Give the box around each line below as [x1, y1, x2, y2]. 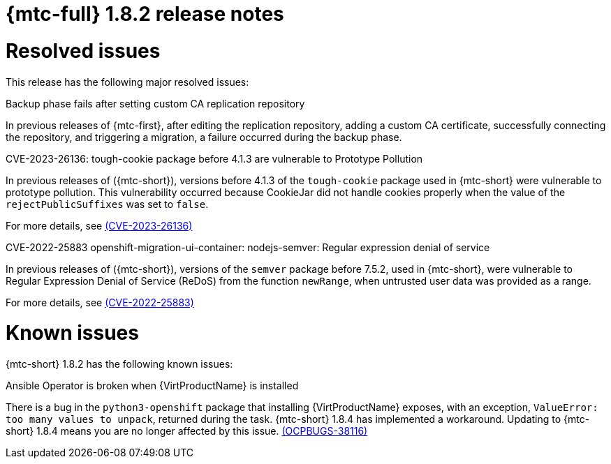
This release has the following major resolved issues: [6, 75, 249, 88]
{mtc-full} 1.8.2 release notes [6, 2, 284, 26]
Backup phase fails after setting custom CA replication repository [6, 97, 305, 110]
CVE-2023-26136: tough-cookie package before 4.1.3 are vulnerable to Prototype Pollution [6, 152, 423, 165]
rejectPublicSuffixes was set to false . [6, 197, 209, 210]
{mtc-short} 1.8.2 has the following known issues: [6, 358, 233, 370]
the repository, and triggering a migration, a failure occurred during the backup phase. [6, 130, 402, 143]
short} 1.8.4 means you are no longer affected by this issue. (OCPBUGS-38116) [6, 425, 368, 437]
